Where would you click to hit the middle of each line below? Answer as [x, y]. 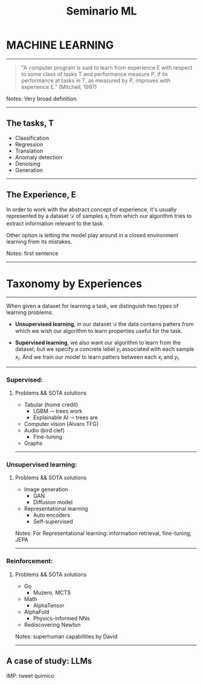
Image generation [46, 490]
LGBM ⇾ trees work [58, 411]
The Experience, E [41, 195]
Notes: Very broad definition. [42, 99]
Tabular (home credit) [51, 405]
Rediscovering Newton [52, 624]
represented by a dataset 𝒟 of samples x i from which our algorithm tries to [99, 216]
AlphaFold [37, 612]
